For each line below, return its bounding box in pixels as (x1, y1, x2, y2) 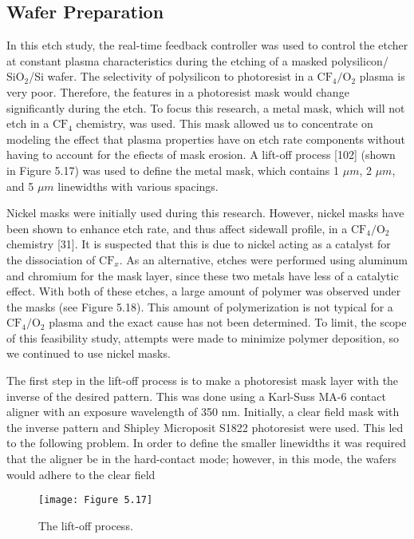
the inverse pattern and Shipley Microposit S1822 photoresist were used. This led (6, 418, 404, 435)
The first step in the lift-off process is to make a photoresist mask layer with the (6, 372, 399, 389)
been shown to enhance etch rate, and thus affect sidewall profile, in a (6, 220, 348, 236)
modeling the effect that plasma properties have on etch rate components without (6, 130, 406, 147)
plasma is (359, 68, 405, 85)
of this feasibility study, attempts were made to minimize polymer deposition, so (6, 329, 400, 346)
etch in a (6, 115, 49, 132)
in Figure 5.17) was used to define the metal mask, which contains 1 (6, 161, 340, 178)
